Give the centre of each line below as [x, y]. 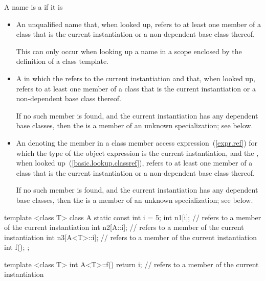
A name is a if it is [34, 7]
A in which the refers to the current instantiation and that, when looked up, [136, 78]
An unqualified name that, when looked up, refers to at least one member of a [139, 24]
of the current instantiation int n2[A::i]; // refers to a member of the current [124, 227]
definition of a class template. [62, 61]
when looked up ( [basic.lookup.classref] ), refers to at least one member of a [134, 163]
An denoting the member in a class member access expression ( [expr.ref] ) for [137, 142]
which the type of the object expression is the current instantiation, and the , [137, 153]
